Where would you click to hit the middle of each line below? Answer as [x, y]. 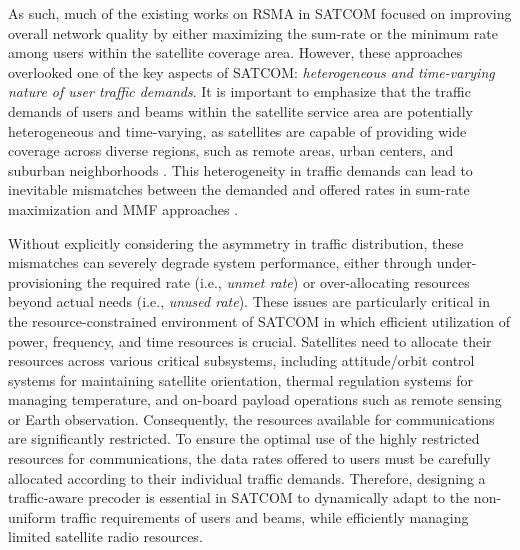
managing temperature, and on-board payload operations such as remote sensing [255, 399]
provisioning [45, 281]
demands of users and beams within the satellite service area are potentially [240, 110]
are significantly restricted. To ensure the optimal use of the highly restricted [244, 438]
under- [456, 262]
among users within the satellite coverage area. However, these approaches [235, 52]
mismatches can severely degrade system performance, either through [220, 262]
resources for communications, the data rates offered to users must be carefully [249, 458]
